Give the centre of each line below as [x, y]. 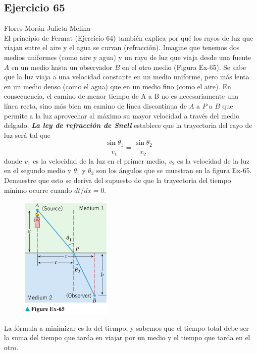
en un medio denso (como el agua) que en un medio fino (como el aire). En [118, 86]
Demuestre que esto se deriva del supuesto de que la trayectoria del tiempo [118, 180]
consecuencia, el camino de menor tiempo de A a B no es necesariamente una [121, 96]
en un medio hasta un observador [62, 67]
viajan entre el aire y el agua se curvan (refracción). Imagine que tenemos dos [122, 47]
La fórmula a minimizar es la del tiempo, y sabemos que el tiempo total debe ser [127, 327]
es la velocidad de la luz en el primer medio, [100, 160]
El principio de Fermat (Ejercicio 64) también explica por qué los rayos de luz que [128, 37]
